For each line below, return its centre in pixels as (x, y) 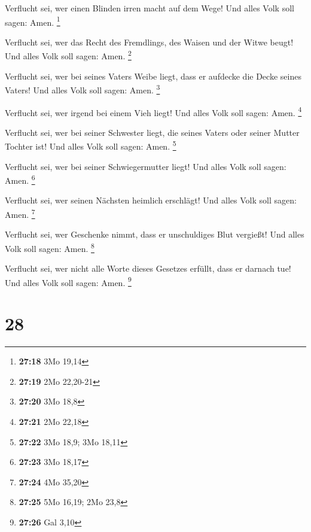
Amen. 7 (20, 213)
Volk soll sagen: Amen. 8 (50, 247)
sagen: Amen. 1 (33, 21)
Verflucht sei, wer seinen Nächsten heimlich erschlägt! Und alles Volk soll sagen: (151, 200)
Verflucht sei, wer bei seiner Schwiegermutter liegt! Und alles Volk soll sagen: (146, 166)
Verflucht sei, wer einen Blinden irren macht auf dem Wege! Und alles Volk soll (150, 8)
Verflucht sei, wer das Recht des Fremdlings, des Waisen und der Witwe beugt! (149, 42)
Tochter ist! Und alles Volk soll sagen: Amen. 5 (91, 145)
